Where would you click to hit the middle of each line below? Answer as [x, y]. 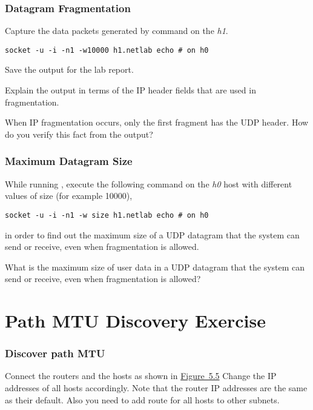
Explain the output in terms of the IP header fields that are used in [130, 90]
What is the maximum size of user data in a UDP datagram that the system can [155, 267]
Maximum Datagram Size [69, 161]
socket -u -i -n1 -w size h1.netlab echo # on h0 [107, 215]
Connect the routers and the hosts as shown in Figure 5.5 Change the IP [141, 376]
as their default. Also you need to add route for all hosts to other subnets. [142, 399]
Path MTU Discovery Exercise [135, 321]
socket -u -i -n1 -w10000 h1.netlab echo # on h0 [107, 50]
